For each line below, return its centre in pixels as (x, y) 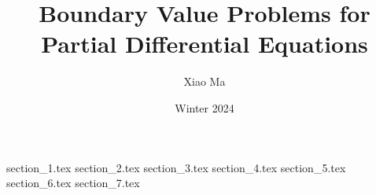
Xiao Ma (205, 81)
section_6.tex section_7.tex (73, 183)
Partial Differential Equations (205, 44)
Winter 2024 (205, 107)
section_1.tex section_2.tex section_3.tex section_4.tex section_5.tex (176, 167)
